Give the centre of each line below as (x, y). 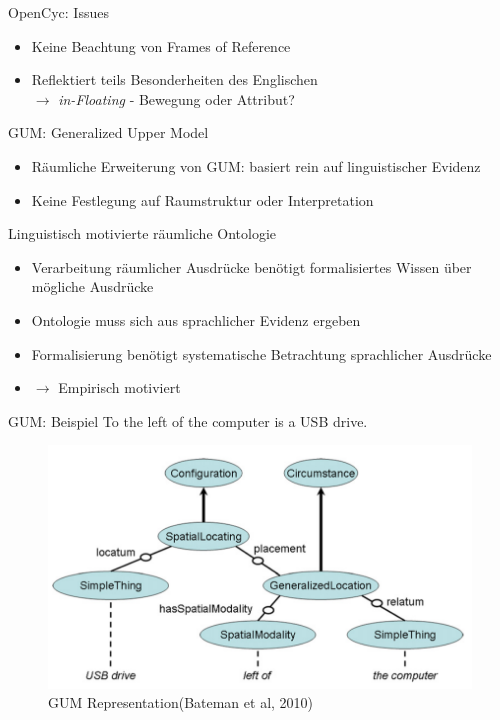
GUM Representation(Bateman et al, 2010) (181, 702)
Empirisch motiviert (119, 387)
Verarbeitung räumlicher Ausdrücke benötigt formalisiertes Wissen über (251, 266)
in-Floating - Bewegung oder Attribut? (176, 98)
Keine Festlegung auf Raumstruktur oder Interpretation (202, 199)
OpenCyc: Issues (58, 12)
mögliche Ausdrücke (92, 286)
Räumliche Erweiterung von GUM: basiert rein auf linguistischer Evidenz (256, 165)
